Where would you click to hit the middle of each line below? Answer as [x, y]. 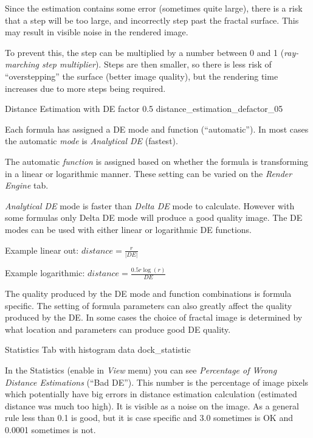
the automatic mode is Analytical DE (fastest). [91, 141]
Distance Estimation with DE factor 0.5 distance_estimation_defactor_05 [144, 109]
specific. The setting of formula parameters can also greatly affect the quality [149, 305]
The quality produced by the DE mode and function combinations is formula [148, 294]
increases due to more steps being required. [85, 88]
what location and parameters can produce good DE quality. [118, 329]
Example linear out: [42, 250]
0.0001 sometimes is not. [50, 429]
